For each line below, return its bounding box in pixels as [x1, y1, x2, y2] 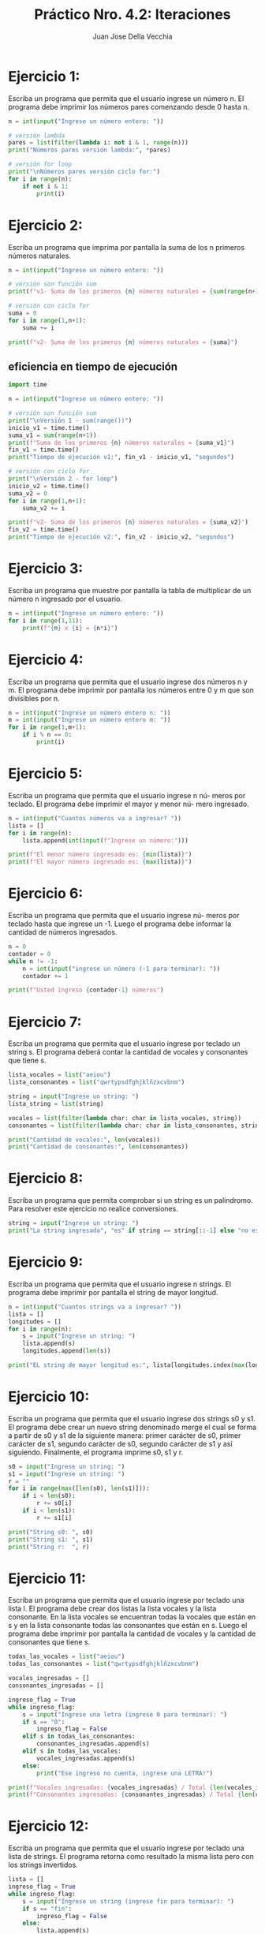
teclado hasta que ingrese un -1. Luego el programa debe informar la [8, 919, 232, 928]
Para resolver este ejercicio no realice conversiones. [8, 1204, 179, 1214]
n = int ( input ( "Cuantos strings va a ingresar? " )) [8, 1303, 181, 1311]
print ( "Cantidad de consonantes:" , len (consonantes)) [8, 1143, 189, 1151]
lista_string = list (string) [8, 1100, 104, 1107]
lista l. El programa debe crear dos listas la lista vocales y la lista [8, 1604, 217, 1614]
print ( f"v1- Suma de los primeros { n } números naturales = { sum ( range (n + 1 [8, 288, 259, 296]
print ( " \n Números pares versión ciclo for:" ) [8, 168, 160, 176]
